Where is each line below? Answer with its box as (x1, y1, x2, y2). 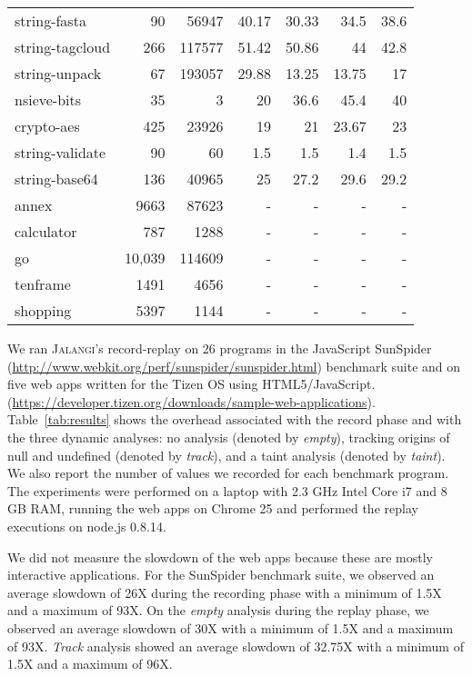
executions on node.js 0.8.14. (7, 516, 166, 535)
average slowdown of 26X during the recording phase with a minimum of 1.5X (7, 582, 442, 601)
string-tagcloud (15, 36, 111, 57)
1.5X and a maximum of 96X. (7, 654, 173, 673)
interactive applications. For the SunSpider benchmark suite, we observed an (7, 565, 435, 584)
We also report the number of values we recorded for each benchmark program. (7, 463, 449, 482)
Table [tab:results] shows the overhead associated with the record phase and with (7, 410, 462, 429)
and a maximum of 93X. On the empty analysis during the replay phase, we (7, 601, 429, 620)
